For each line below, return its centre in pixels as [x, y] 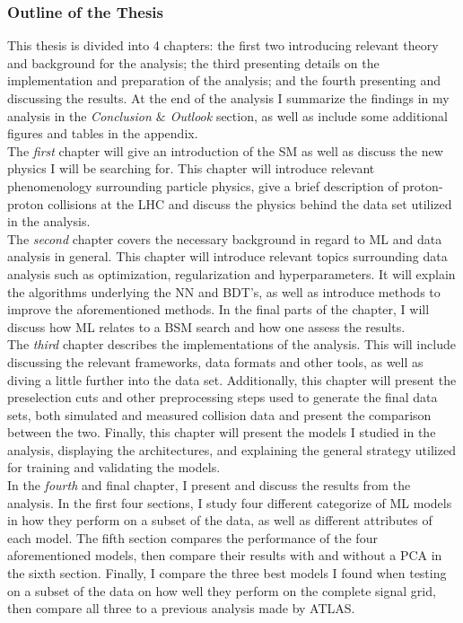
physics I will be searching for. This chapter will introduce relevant [191, 168]
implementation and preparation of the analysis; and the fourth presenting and [224, 80]
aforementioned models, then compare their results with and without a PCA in [225, 555]
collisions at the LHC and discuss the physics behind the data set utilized [250, 203]
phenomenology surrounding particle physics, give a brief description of [203, 185]
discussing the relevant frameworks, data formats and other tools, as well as [215, 361]
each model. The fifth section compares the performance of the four [192, 537]
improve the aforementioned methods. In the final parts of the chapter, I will [218, 309]
